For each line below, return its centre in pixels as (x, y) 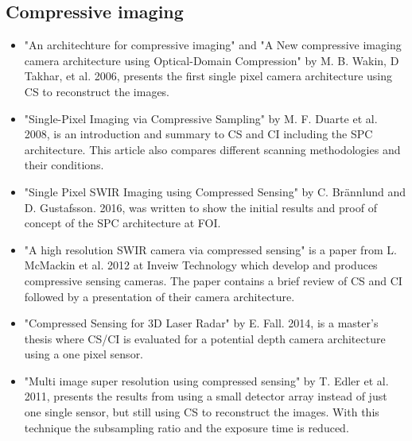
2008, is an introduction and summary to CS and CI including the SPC (198, 134)
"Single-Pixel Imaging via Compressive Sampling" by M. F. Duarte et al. (201, 118)
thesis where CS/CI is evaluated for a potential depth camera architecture (205, 338)
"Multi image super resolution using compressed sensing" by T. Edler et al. (206, 380)
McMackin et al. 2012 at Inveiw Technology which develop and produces (201, 265)
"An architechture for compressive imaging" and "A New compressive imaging (213, 45)
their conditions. (64, 165)
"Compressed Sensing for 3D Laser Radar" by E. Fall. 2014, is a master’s (201, 323)
